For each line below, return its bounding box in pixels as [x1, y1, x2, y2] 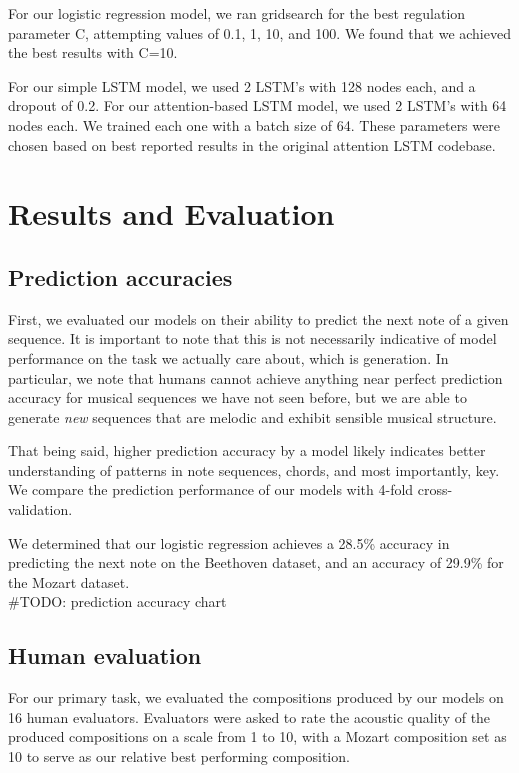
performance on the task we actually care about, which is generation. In [8, 347, 449, 368]
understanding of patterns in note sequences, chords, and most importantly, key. [8, 459, 500, 480]
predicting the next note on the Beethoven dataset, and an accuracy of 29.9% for [8, 552, 504, 573]
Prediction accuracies [8, 261, 233, 292]
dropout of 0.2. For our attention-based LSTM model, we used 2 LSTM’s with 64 [8, 95, 507, 116]
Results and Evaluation [8, 193, 335, 234]
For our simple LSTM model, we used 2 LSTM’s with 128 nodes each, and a [8, 75, 476, 96]
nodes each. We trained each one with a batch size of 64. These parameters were [8, 114, 500, 135]
